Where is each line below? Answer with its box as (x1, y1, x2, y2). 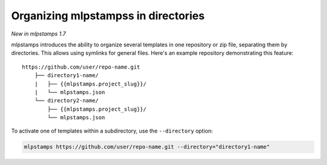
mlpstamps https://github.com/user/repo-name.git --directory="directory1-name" (24, 143, 270, 151)
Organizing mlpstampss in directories (11, 9, 205, 22)
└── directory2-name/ (34, 97, 99, 104)
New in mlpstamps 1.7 (11, 30, 66, 37)
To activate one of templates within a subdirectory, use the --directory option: (11, 127, 213, 135)
